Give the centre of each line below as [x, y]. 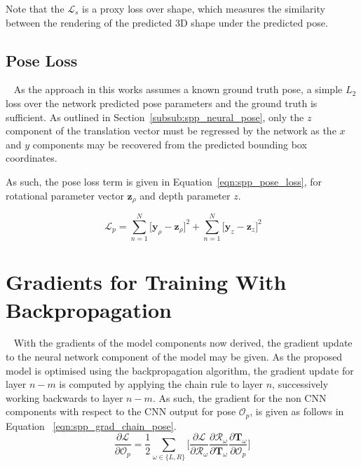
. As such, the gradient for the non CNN [239, 397]
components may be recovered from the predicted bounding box [170, 144]
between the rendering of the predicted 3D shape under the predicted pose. [167, 22]
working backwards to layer [64, 397]
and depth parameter [185, 195]
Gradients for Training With [146, 282]
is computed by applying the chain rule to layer [161, 384]
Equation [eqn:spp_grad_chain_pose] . [91, 425]
